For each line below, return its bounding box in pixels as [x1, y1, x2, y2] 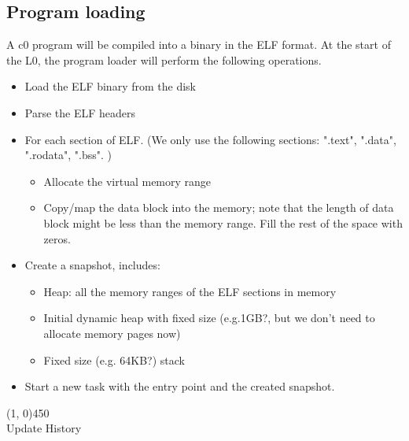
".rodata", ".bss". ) [24, 146, 112, 163]
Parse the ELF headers [24, 104, 136, 120]
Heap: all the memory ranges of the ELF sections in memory [43, 283, 337, 299]
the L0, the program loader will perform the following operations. [6, 51, 322, 68]
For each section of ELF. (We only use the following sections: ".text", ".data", [24, 131, 396, 147]
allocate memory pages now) [43, 324, 181, 341]
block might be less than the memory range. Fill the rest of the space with [43, 214, 403, 231]
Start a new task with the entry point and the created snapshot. [24, 378, 335, 395]
